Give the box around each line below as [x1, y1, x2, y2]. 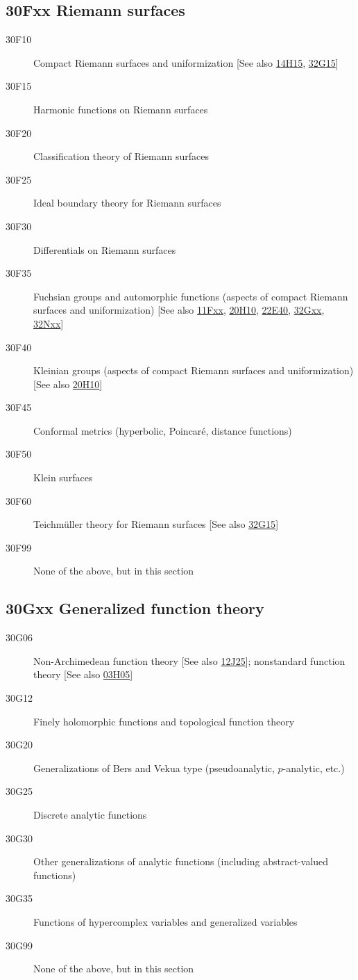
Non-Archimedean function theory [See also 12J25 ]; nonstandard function [33, 653, 346, 668]
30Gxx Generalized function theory [6, 597, 264, 619]
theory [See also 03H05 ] [33, 667, 133, 682]
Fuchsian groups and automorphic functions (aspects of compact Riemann [33, 289, 348, 303]
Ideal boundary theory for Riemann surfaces [33, 195, 221, 210]
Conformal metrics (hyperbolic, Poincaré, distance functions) [33, 423, 292, 437]
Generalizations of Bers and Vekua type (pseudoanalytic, [33, 760, 275, 775]
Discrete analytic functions [33, 808, 147, 821]
